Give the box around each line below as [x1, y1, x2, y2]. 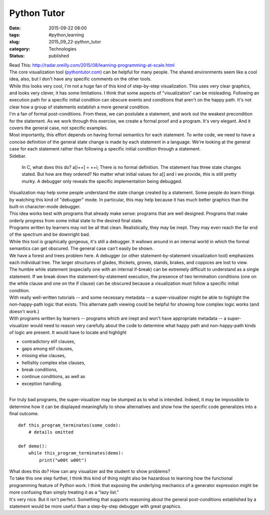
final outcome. [9, 411, 39, 417]
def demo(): [18, 443, 47, 449]
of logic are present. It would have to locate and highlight [9, 329, 127, 335]
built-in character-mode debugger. [9, 203, 81, 209]
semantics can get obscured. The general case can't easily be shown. [9, 245, 154, 252]
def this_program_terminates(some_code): [18, 422, 121, 428]
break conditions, [21, 366, 58, 372]
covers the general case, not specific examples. [9, 125, 108, 131]
